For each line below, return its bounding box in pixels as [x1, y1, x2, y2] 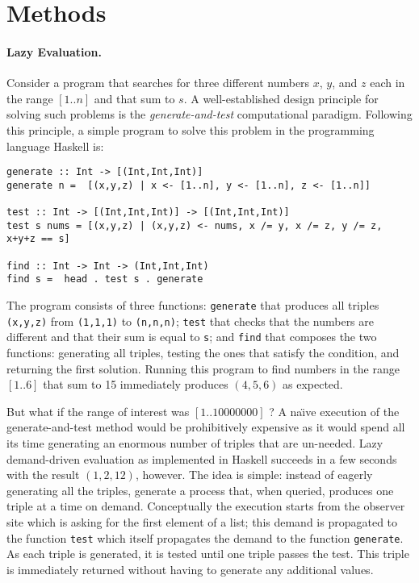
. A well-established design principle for [183, 90, 379, 106]
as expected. [283, 376, 343, 393]
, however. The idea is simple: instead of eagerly [135, 466, 373, 483]
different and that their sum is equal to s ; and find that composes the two [6, 328, 377, 345]
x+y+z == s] [6, 233, 70, 245]
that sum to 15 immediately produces [43, 376, 228, 393]
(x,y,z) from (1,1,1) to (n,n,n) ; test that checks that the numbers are [6, 312, 374, 329]
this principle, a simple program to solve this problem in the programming [6, 121, 375, 138]
